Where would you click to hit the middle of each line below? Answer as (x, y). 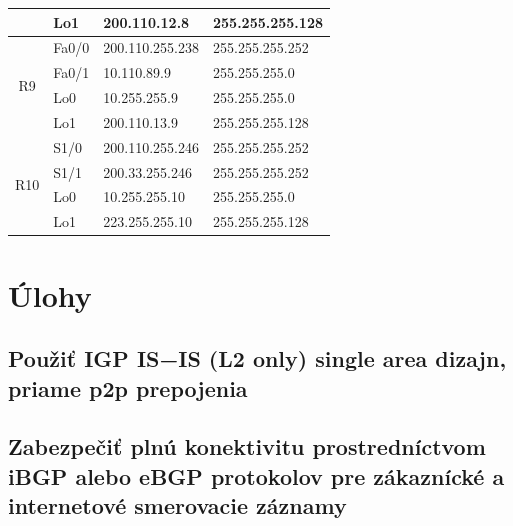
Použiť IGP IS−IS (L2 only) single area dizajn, (257, 358)
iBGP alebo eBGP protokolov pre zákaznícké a (256, 475)
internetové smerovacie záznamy (177, 505)
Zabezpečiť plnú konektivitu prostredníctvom (247, 446)
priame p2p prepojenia (128, 387)
